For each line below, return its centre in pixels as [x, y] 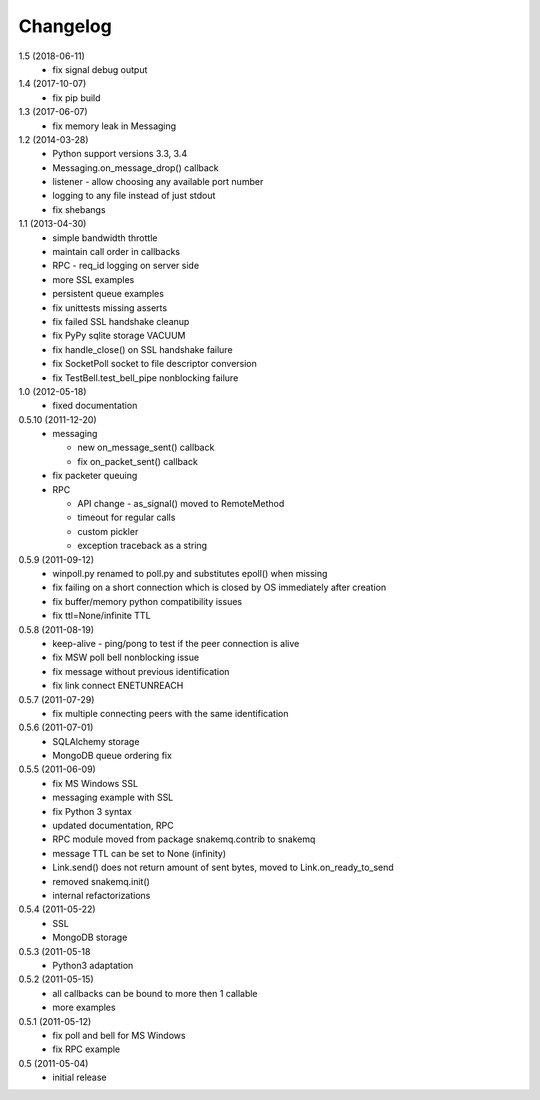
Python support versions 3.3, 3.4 [120, 154]
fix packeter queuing [95, 476]
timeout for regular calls [126, 517]
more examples [84, 1007]
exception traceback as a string [142, 546]
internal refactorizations [101, 895]
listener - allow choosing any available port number [158, 182]
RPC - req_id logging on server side [126, 266]
